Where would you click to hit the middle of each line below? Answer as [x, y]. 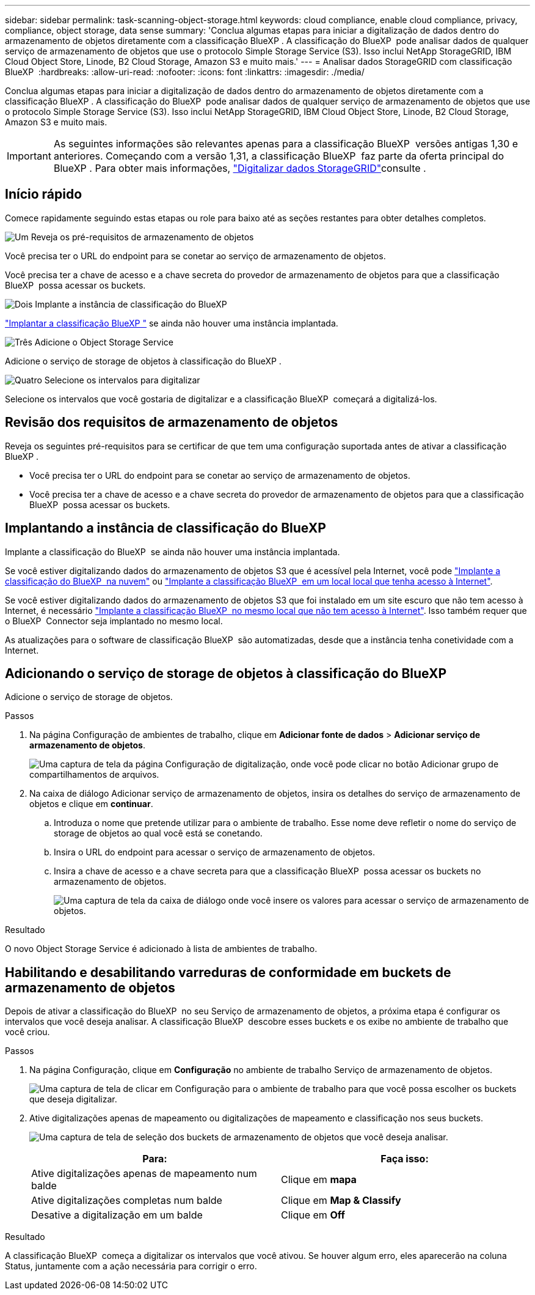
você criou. [27, 1032]
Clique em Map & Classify [341, 1201]
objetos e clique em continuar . [91, 804]
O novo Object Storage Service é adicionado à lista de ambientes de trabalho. [161, 949]
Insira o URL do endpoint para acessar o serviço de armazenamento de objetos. [214, 852]
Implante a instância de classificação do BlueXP [131, 304]
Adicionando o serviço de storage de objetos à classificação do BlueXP [226, 673]
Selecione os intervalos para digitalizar [122, 380]
